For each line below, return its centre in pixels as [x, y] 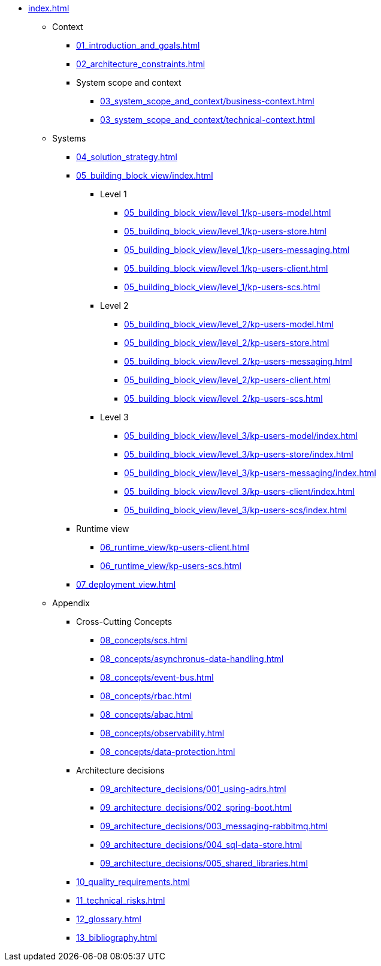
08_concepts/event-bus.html [157, 677]
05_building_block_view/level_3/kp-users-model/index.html [241, 436]
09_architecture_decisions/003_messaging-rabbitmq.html [214, 826]
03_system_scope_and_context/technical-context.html [208, 120]
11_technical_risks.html [121, 900]
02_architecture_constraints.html [141, 64]
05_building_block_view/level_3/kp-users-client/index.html [239, 491]
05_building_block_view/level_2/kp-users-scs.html [223, 398]
